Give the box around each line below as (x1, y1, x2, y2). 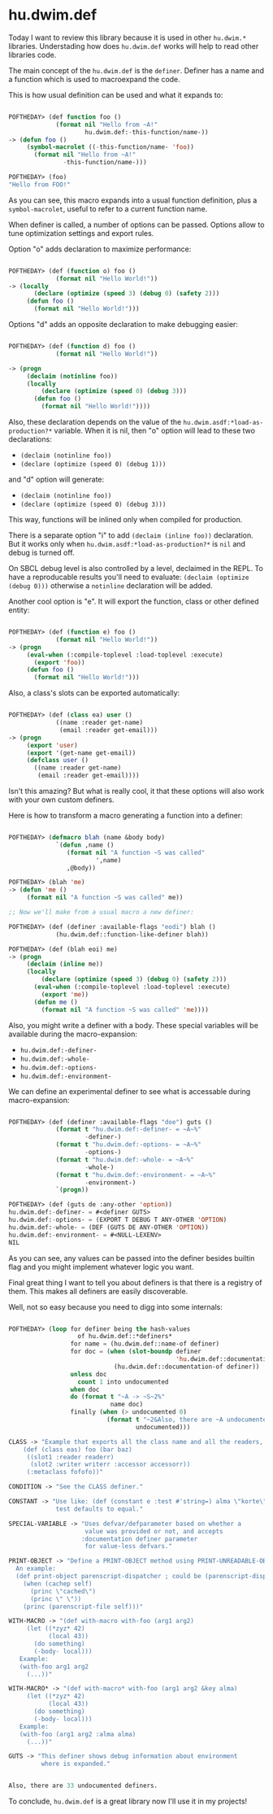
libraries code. (8, 50, 57, 59)
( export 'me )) (41, 990, 89, 998)
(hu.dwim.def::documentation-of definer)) (113, 1363, 260, 1371)
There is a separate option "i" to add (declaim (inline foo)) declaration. (8, 530, 253, 540)
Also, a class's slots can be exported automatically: (8, 688, 180, 698)
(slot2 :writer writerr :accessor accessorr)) (29, 1460, 191, 1469)
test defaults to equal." (55, 1505, 144, 1513)
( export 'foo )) (33, 658, 85, 666)
